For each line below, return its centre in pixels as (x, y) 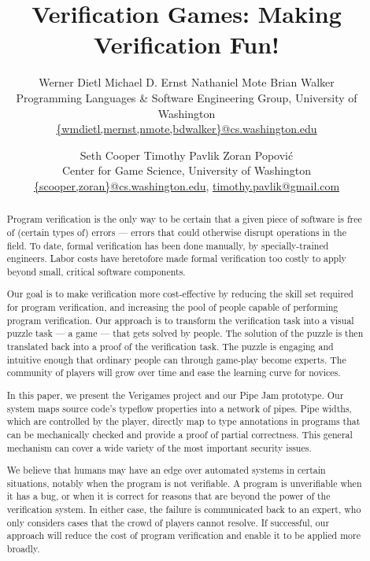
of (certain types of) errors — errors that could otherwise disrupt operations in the (176, 232)
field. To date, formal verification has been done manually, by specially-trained (168, 245)
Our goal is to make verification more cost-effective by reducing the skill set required (180, 294)
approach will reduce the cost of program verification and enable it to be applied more (183, 535)
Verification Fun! (187, 44)
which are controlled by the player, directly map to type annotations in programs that (183, 421)
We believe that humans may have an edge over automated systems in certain (166, 470)
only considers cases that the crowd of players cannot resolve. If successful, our (168, 522)
